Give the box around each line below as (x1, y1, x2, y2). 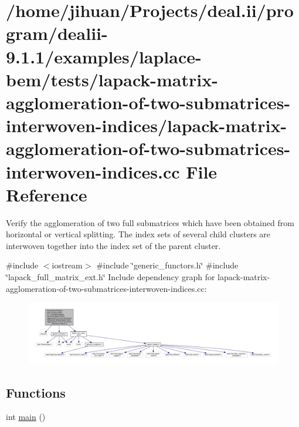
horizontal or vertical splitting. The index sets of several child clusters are (6, 228, 271, 240)
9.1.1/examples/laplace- (6, 44, 202, 68)
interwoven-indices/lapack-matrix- (6, 113, 287, 137)
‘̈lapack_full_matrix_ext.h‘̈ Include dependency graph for (6, 271, 215, 283)
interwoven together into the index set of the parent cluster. (6, 239, 221, 251)
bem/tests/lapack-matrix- (6, 67, 218, 91)
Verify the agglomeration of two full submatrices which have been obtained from (6, 216, 294, 228)
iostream (52, 259, 83, 271)
